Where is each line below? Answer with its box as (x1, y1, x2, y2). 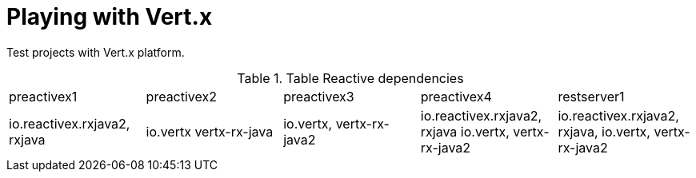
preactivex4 (420, 88, 492, 105)
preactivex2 (146, 88, 218, 105)
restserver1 (558, 88, 625, 105)
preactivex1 (9, 88, 78, 105)
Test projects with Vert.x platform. (6, 45, 185, 59)
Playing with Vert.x (6, 3, 213, 30)
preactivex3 (283, 88, 354, 105)
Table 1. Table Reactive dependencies (237, 69, 464, 86)
